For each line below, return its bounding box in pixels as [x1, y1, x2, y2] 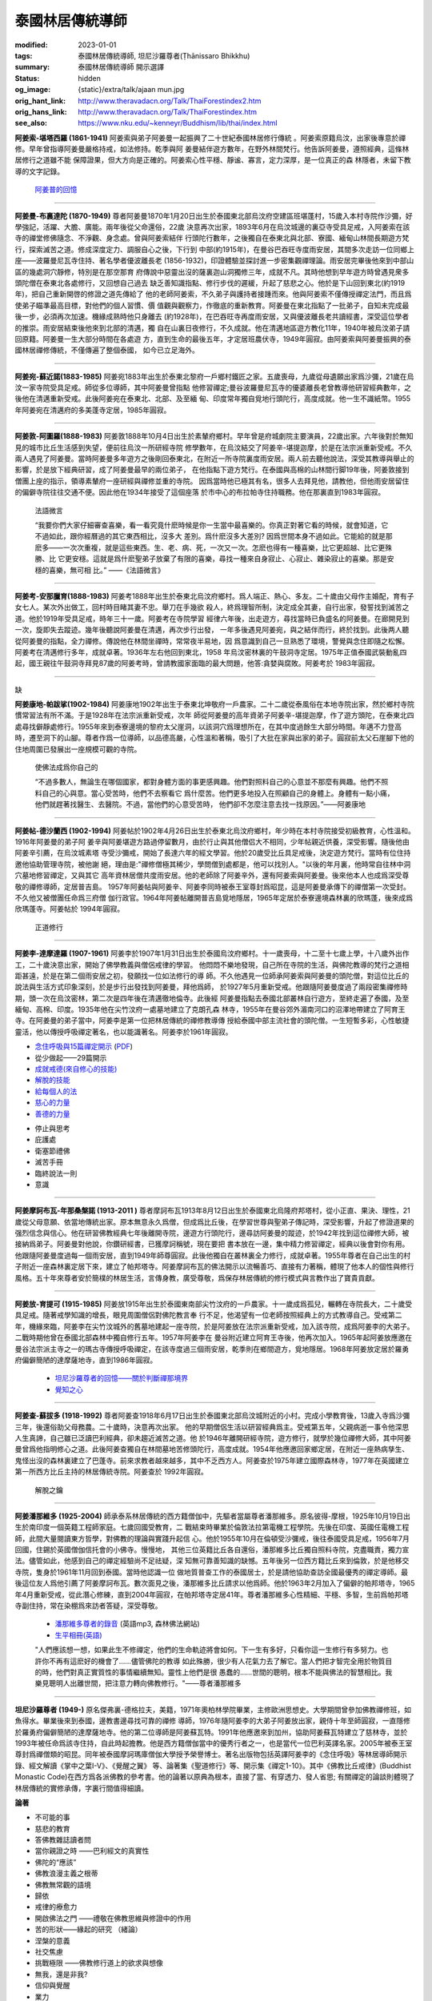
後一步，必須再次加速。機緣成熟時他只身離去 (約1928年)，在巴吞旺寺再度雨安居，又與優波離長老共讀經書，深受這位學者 [14, 312, 410, 322]
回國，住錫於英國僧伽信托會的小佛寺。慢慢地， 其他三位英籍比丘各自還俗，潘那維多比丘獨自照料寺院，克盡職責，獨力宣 [14, 1545, 410, 1554]
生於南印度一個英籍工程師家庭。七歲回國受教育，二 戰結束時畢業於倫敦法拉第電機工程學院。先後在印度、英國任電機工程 [14, 1522, 410, 1532]
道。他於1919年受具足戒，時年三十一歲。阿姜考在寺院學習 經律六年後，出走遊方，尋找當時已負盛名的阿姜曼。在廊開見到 [14, 613, 410, 624]
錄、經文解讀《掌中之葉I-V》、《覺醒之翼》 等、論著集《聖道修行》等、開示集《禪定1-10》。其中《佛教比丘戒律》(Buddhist [14, 1761, 412, 1770]
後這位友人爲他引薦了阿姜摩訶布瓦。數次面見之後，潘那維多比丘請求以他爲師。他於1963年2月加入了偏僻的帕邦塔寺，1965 [14, 1578, 415, 1588]
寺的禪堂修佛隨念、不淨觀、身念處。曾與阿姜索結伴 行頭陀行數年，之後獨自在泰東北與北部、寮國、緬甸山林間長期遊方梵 [14, 233, 410, 243]
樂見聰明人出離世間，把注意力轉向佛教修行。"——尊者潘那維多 [34, 1678, 242, 1688]
